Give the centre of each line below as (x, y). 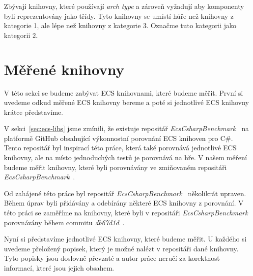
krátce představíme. (34, 112)
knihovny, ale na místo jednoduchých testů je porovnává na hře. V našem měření (126, 157)
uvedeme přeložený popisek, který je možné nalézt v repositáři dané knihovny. (121, 248)
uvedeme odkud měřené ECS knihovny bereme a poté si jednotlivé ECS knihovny (126, 102)
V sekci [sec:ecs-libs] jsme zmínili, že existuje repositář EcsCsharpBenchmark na (126, 128)
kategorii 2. (21, 35)
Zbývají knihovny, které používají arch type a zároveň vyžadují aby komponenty (124, 6)
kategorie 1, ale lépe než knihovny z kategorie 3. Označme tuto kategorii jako (120, 25)
